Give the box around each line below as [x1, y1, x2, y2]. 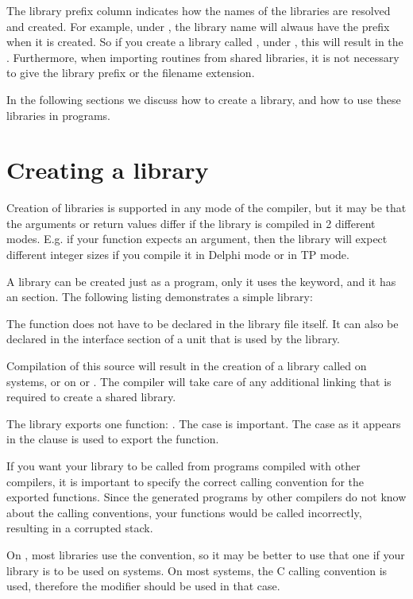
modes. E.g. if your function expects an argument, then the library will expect [6, 230, 388, 247]
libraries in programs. [6, 106, 110, 123]
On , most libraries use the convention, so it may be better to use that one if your [6, 546, 405, 562]
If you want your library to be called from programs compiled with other [6, 458, 361, 473]
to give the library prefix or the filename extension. [6, 64, 255, 81]
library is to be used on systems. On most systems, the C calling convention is [6, 562, 388, 578]
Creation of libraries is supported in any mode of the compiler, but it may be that [6, 199, 407, 216]
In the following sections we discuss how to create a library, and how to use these [6, 91, 401, 107]
